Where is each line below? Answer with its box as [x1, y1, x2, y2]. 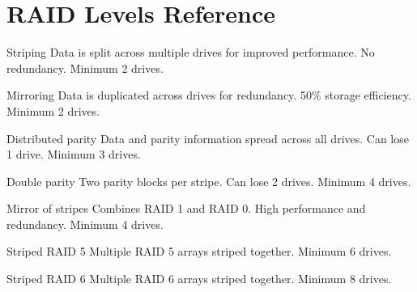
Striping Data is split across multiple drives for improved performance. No [6, 44, 375, 61]
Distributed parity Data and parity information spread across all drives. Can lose [6, 129, 409, 146]
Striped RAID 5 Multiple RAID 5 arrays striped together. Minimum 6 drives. [6, 243, 392, 260]
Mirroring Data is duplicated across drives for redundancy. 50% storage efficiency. [6, 87, 411, 104]
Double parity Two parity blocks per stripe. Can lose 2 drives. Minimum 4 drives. [6, 172, 411, 189]
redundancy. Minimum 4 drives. [6, 215, 164, 232]
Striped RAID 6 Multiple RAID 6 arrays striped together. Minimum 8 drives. [6, 270, 392, 287]
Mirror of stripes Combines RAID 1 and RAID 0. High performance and [6, 200, 366, 217]
